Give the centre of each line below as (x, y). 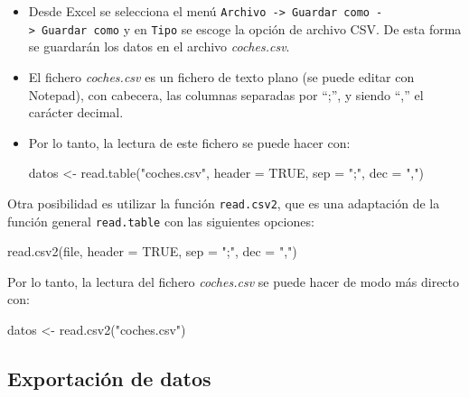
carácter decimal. (76, 112)
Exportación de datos (109, 378)
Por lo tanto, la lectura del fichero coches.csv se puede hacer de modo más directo (234, 281)
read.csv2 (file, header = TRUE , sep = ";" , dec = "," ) (152, 251)
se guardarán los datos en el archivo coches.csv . (159, 46)
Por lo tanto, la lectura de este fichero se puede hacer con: (189, 142)
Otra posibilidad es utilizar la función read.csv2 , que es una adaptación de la (224, 203)
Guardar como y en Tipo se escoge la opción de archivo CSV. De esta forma (252, 28)
